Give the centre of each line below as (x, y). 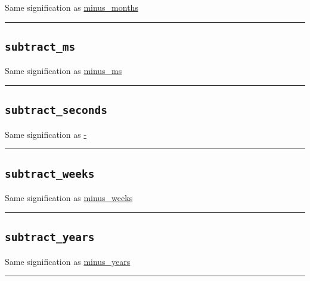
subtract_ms (40, 47)
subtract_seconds (56, 110)
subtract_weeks (50, 174)
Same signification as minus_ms (63, 71)
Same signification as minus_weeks (69, 198)
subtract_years (50, 237)
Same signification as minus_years (68, 261)
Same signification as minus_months (72, 7)
